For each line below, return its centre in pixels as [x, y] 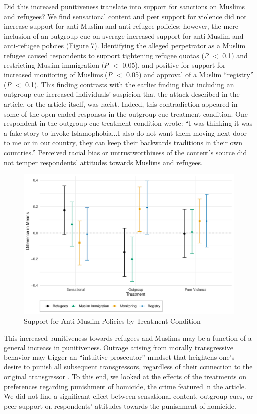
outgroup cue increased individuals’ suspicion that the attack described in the [122, 94]
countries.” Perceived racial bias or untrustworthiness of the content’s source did [126, 152]
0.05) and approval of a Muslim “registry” [190, 75]
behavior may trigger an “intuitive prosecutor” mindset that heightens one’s [119, 357]
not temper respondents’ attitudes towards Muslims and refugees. [103, 162]
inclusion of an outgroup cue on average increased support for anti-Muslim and [124, 35]
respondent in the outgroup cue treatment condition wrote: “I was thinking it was [128, 123]
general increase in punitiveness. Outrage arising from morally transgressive [119, 347]
